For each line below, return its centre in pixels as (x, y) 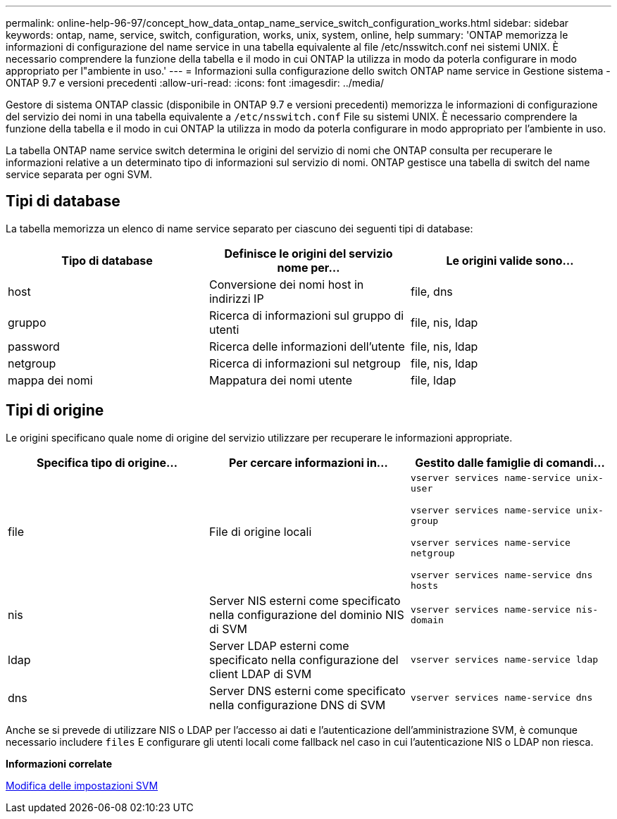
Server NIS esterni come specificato (305, 600)
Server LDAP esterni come (279, 645)
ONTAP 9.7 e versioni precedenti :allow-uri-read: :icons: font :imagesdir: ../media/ (195, 83)
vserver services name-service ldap (504, 660)
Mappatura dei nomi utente (281, 380)
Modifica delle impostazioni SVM (82, 785)
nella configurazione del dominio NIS (306, 614)
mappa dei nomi (50, 380)
